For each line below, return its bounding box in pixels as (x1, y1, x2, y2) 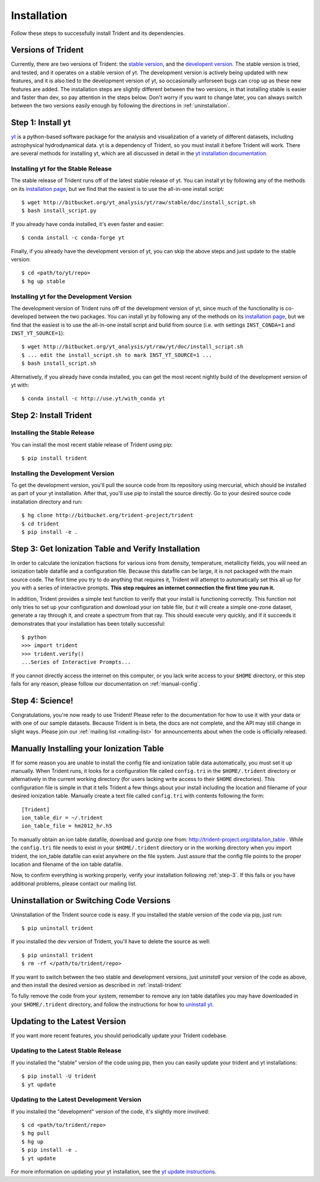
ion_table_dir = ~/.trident (21, 814, 103, 821)
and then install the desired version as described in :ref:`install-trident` (11, 982, 183, 989)
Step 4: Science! (11, 696, 73, 706)
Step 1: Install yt (11, 117, 71, 128)
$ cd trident (21, 520, 59, 527)
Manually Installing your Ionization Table (11, 743, 164, 753)
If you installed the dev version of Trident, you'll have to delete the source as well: (11, 938, 210, 945)
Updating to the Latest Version (11, 1016, 126, 1026)
